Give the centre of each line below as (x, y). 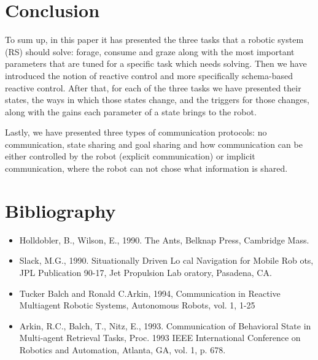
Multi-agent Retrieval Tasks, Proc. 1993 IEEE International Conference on (160, 338)
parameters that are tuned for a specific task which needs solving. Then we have (156, 63)
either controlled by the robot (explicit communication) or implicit (130, 156)
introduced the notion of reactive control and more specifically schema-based (149, 75)
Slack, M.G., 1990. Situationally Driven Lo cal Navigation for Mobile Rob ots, (166, 260)
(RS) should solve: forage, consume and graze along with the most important (150, 51)
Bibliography (60, 210)
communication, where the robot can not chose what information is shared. (146, 168)
